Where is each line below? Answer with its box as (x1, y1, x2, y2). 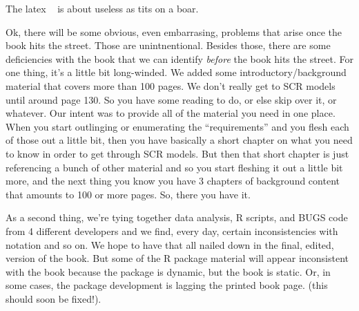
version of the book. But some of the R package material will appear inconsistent (6, 251, 349, 265)
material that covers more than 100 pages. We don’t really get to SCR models (6, 79, 336, 93)
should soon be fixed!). (6, 291, 101, 305)
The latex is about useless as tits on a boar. (6, 1, 199, 15)
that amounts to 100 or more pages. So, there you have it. (6, 187, 251, 201)
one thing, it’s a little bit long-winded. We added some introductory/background (6, 65, 347, 79)
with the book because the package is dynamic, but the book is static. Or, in (6, 264, 331, 279)
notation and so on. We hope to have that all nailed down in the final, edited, (6, 237, 334, 252)
